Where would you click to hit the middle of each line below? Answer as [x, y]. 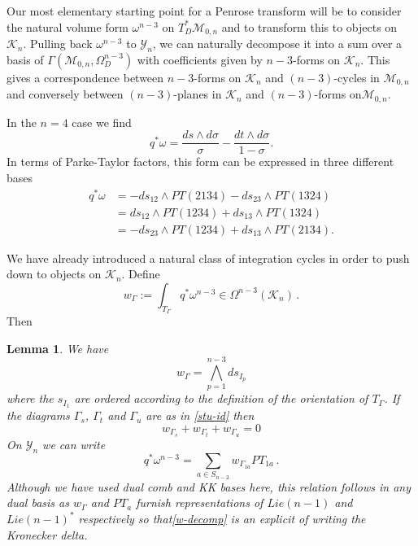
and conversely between [65, 94]
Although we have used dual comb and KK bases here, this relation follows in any [209, 486]
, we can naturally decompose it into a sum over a [277, 44]
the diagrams [38, 415]
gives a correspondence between [85, 77]
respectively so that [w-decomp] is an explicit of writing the [222, 519]
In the [22, 122]
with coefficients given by [200, 59]
